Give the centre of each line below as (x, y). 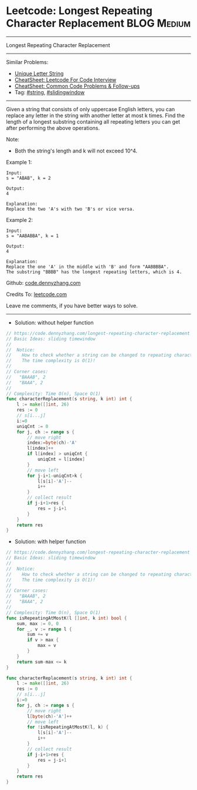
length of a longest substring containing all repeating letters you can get (93, 121)
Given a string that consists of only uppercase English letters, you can (91, 109)
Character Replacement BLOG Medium (98, 23)
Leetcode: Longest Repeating (79, 11)
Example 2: (20, 220)
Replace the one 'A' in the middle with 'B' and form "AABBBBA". (87, 267)
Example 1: (19, 162)
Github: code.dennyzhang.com (43, 283)
